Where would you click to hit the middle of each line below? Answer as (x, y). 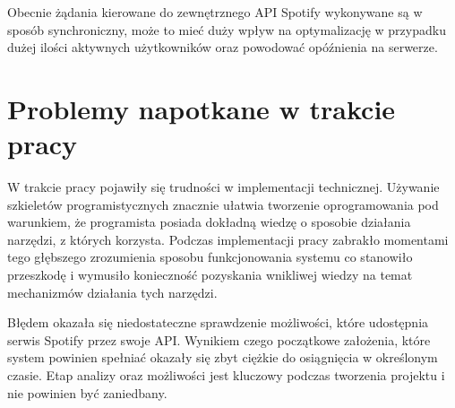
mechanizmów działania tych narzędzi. (112, 292)
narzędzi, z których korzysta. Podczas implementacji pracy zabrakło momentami (228, 239)
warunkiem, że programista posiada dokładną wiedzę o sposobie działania (209, 222)
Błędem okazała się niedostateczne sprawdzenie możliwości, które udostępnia (218, 322)
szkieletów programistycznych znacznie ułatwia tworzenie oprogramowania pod (223, 204)
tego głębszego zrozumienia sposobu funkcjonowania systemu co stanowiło (210, 257)
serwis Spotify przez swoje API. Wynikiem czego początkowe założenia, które (219, 339)
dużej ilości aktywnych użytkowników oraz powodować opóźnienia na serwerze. (223, 47)
